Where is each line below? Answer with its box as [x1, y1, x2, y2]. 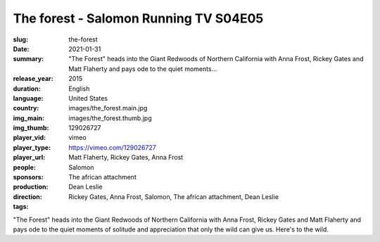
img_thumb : [13, 124, 49, 132]
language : [13, 94, 44, 102]
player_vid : [13, 134, 46, 142]
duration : [13, 84, 42, 93]
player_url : [13, 153, 46, 162]
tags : [13, 203, 29, 211]
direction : [13, 192, 42, 200]
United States [68, 94, 108, 102]
